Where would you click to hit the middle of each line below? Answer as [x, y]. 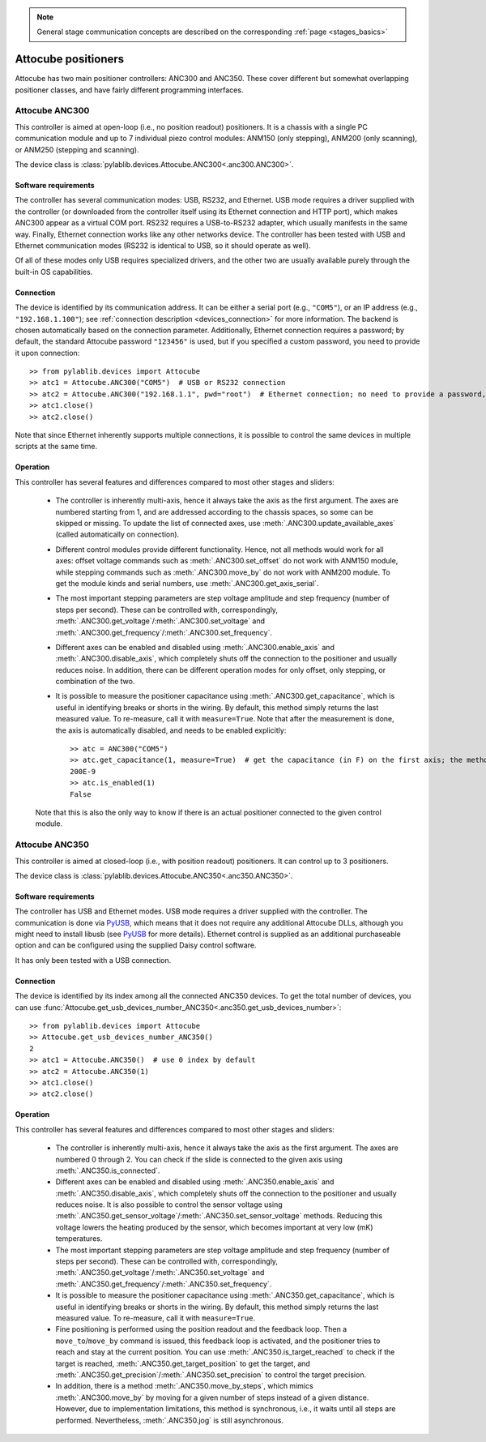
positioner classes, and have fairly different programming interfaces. [129, 90]
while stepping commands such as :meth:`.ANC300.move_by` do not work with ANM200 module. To [223, 572]
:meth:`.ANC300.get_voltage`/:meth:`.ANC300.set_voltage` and [160, 621]
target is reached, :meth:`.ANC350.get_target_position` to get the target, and [183, 1363]
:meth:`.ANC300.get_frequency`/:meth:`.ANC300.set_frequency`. [164, 632]
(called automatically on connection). [117, 534]
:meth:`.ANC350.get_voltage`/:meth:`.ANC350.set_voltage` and [160, 1273]
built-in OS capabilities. [54, 272]
